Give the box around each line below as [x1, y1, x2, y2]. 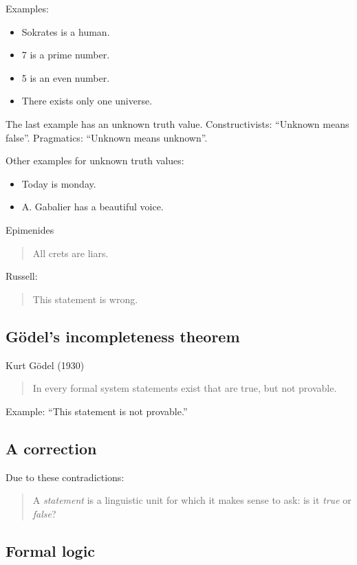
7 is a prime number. [21, 47, 110, 62]
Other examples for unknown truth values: [6, 153, 184, 168]
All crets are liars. [32, 245, 109, 260]
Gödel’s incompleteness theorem [6, 325, 240, 346]
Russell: [6, 269, 38, 283]
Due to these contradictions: [6, 469, 125, 484]
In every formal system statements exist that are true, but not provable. [32, 381, 337, 395]
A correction [6, 437, 97, 458]
